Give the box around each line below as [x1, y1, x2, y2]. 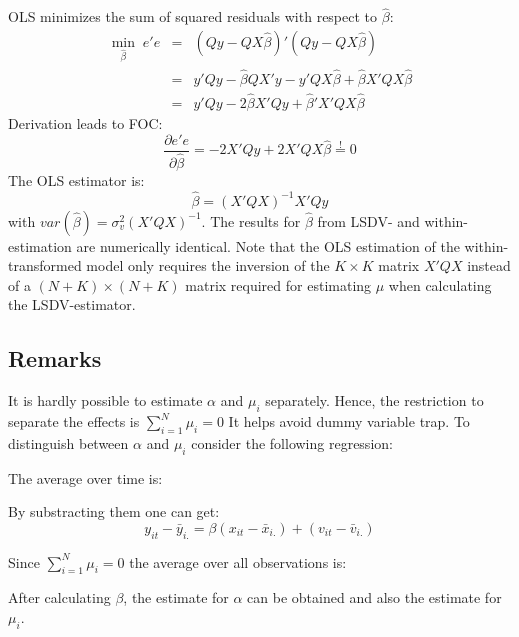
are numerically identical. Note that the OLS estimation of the [76, 235, 460, 256]
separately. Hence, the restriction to [265, 390, 484, 411]
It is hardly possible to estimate [8, 390, 203, 411]
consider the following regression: [191, 432, 393, 453]
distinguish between [8, 432, 129, 453]
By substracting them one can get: [8, 501, 220, 522]
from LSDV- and [317, 210, 420, 231]
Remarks [8, 343, 102, 374]
